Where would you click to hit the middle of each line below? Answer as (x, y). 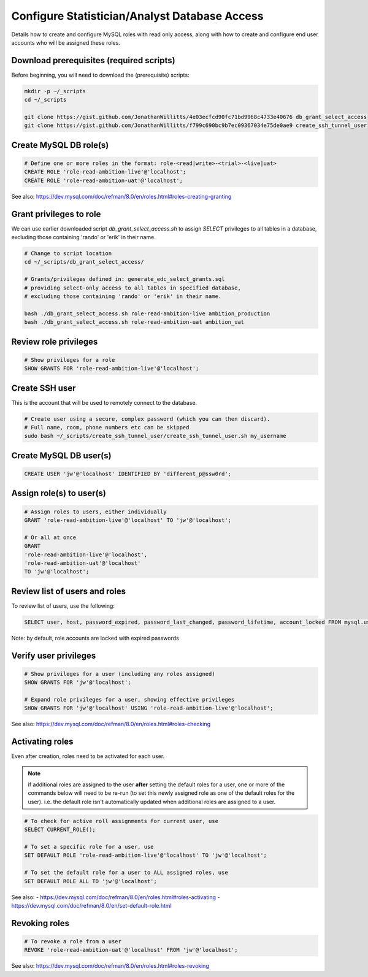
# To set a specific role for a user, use (89, 847)
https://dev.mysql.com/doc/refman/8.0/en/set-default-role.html (91, 905)
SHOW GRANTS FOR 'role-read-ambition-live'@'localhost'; (112, 369)
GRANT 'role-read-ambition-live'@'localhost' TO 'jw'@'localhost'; (128, 520)
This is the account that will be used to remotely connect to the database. (104, 402)
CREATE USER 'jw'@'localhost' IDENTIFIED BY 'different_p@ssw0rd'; (128, 474)
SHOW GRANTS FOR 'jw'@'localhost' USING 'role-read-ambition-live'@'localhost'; (149, 708)
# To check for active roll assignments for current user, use (121, 821)
